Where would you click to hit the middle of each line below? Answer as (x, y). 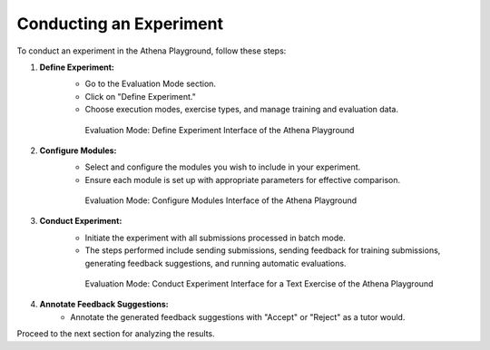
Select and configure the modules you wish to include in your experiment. (223, 167)
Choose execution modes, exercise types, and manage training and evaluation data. (242, 110)
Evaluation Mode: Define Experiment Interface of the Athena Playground (220, 130)
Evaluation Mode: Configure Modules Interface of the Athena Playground (221, 200)
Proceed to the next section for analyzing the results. (116, 334)
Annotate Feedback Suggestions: (104, 305)
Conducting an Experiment (120, 24)
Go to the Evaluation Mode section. (151, 84)
